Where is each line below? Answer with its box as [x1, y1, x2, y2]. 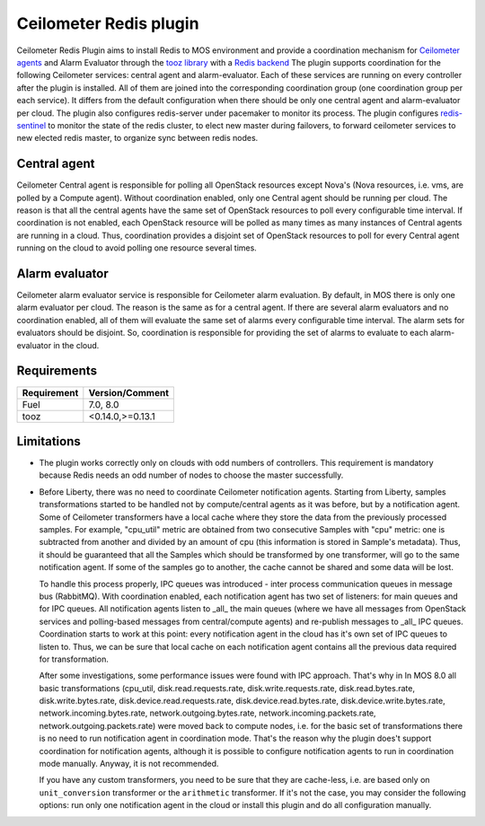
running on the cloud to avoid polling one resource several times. [16, 242, 258, 253]
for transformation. [39, 654, 110, 664]
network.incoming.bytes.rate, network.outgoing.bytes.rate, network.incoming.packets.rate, [39, 707, 376, 718]
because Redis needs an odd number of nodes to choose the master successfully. [39, 470, 344, 480]
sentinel [16, 119, 47, 130]
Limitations [16, 434, 81, 449]
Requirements [16, 364, 98, 379]
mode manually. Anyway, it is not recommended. [39, 759, 219, 769]
